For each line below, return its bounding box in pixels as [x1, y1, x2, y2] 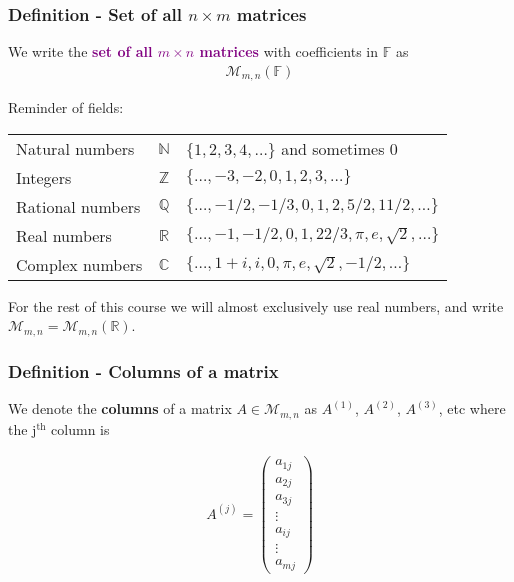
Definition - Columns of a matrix [8, 358, 279, 383]
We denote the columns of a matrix [8, 398, 232, 419]
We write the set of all [8, 41, 153, 62]
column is [51, 418, 110, 439]
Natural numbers [16, 136, 135, 160]
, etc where [438, 398, 506, 419]
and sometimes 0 [281, 136, 398, 160]
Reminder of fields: [8, 97, 124, 118]
